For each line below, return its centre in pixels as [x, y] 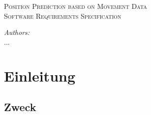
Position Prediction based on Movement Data [75, 6]
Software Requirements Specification [63, 15]
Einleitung [40, 75]
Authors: [17, 32]
